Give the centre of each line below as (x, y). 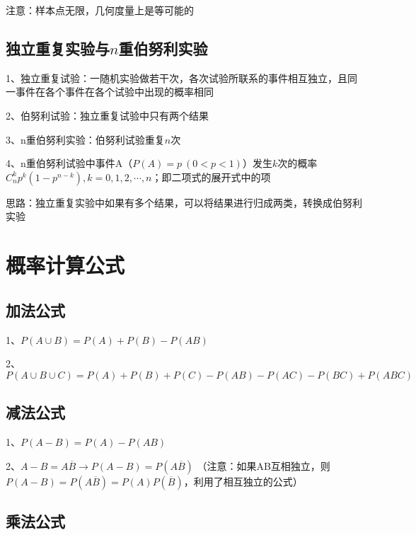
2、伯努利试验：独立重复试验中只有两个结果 (107, 115)
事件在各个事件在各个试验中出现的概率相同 (114, 92)
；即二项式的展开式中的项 (211, 177)
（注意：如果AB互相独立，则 (264, 465)
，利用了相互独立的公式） (243, 481)
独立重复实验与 (58, 48)
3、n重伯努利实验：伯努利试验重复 (85, 139)
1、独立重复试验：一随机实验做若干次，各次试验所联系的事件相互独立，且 (177, 77)
